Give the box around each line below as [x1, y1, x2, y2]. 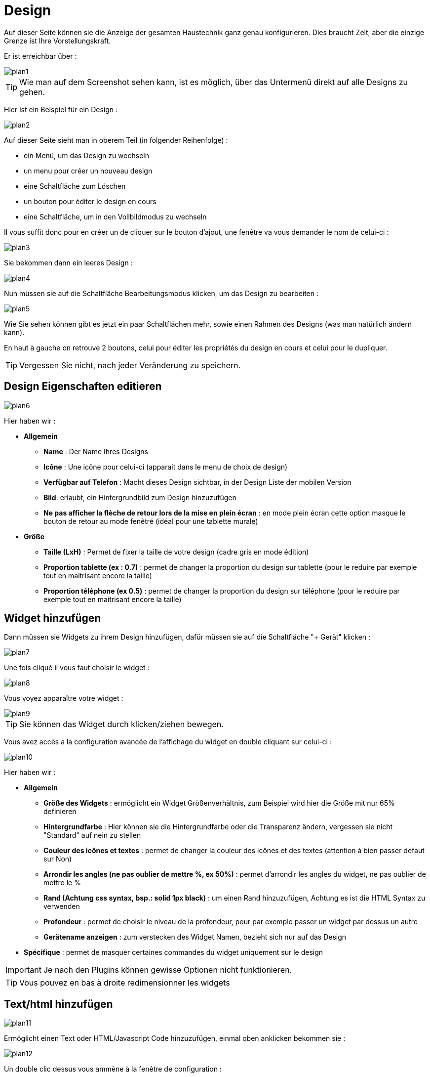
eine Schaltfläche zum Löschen [24, 181, 126, 190]
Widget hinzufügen [4, 612, 101, 625]
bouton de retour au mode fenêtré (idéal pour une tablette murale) [43, 517, 258, 525]
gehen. [19, 86, 45, 97]
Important [5, 965, 41, 975]
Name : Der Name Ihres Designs [43, 447, 148, 456]
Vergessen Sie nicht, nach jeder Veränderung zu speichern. [19, 360, 241, 370]
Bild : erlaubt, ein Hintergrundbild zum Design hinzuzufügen [43, 493, 236, 502]
